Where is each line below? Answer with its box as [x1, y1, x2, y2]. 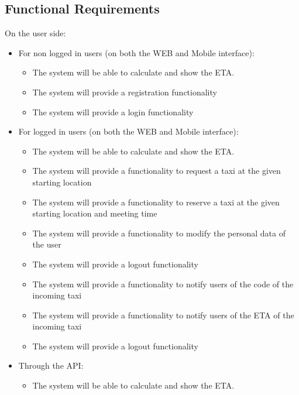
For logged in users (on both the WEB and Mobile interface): [18, 125, 239, 138]
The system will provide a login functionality [32, 105, 194, 118]
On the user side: [5, 27, 66, 39]
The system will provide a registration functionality [32, 85, 217, 98]
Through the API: [18, 359, 84, 372]
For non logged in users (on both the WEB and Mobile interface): [18, 46, 255, 59]
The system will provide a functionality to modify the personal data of [32, 226, 286, 239]
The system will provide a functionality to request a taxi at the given [32, 164, 281, 177]
